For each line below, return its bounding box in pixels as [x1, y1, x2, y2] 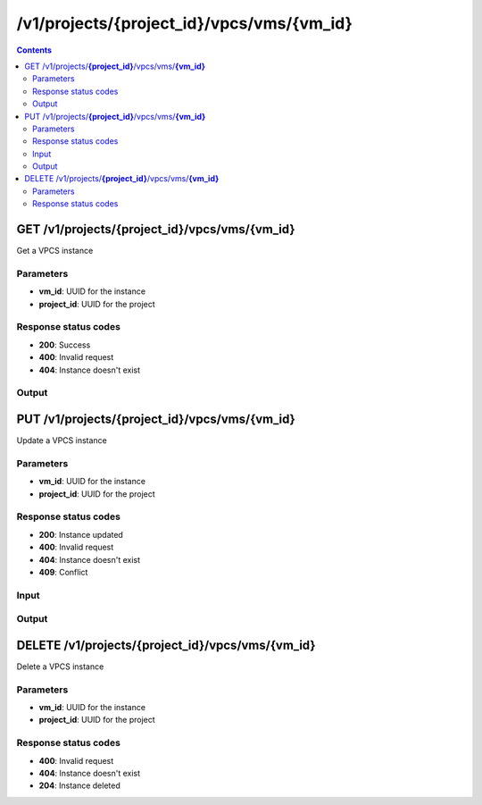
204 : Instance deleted [38, 780, 120, 791]
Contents [16, 45, 53, 55]
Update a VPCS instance [16, 435, 107, 446]
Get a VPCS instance [16, 246, 94, 256]
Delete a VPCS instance [16, 661, 104, 672]
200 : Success [38, 340, 91, 350]
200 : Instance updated [38, 529, 124, 540]
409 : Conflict [38, 566, 88, 577]
